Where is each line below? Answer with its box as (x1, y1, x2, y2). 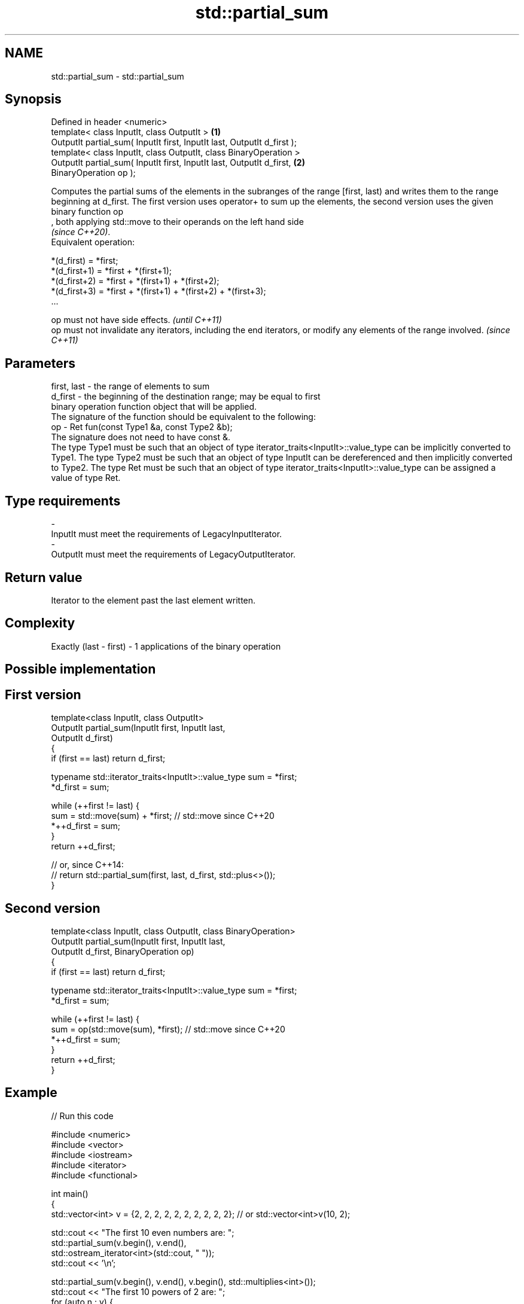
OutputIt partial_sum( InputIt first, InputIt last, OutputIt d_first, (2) (51, 157, 305, 168)
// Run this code (51, 1110, 114, 1121)
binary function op (51, 206, 124, 217)
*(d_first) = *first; (51, 255, 118, 266)
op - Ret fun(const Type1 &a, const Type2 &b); (51, 422, 233, 432)
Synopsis (5, 92, 62, 107)
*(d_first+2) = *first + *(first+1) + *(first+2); (51, 276, 220, 287)
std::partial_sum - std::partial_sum (51, 71, 184, 81)
